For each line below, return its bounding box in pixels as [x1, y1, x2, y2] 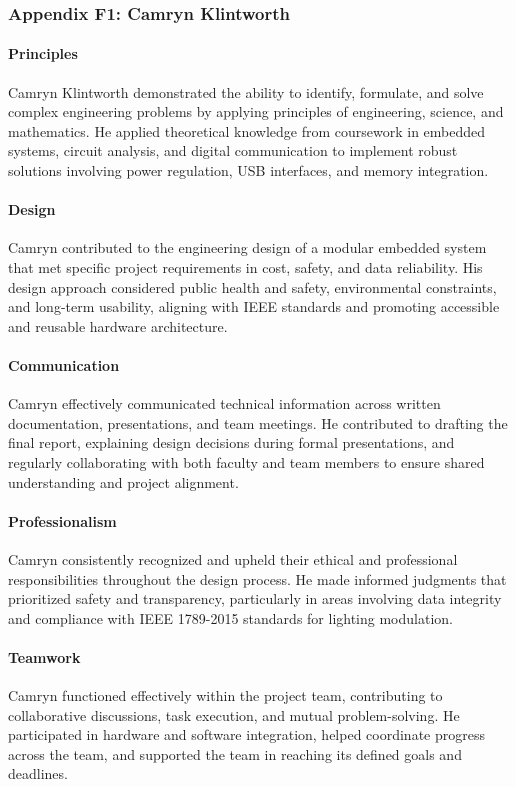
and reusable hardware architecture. [8, 315, 228, 336]
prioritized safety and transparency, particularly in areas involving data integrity [8, 588, 502, 609]
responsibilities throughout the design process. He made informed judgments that [8, 568, 507, 589]
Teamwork [8, 646, 81, 667]
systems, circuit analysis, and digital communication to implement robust [8, 140, 458, 161]
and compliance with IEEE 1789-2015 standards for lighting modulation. [8, 607, 453, 628]
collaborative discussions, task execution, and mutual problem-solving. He [8, 704, 460, 725]
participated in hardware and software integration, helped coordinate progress [8, 724, 485, 745]
